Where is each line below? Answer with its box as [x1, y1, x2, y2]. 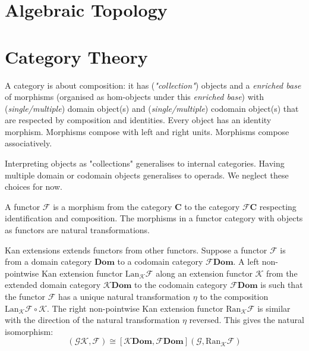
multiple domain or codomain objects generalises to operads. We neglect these [5, 168, 289, 181]
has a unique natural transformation [58, 290, 191, 302]
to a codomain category [117, 255, 203, 268]
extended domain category [5, 278, 101, 291]
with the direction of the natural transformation [5, 314, 180, 326]
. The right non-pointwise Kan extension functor [46, 302, 223, 314]
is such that [260, 278, 303, 291]
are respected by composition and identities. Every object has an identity [5, 114, 272, 126]
